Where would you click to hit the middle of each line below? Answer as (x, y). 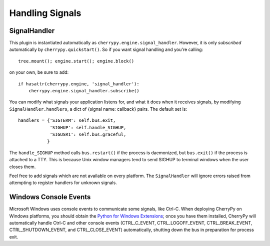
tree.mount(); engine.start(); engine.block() (76, 61)
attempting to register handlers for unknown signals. (63, 183)
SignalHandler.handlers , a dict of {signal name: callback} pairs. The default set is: (98, 109)
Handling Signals (45, 13)
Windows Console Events (50, 197)
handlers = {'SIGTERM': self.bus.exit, (67, 121)
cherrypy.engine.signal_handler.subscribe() (84, 91)
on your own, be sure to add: (39, 72)
